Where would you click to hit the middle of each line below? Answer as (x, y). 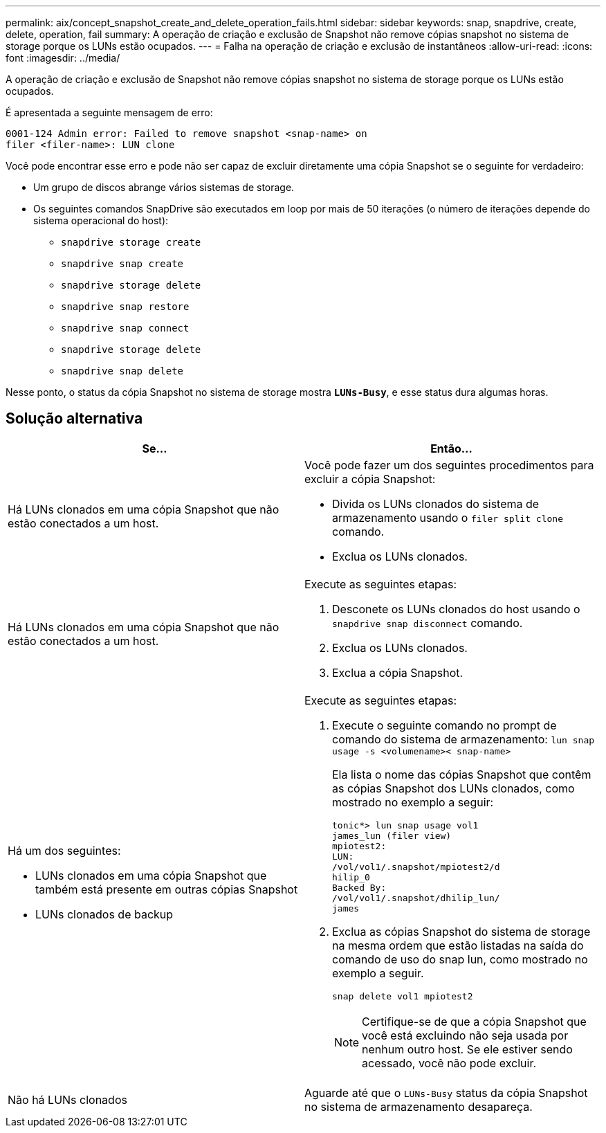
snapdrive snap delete (122, 371)
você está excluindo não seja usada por (465, 1035)
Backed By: (359, 887)
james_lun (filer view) (392, 835)
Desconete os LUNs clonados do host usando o (456, 609)
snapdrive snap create (122, 264)
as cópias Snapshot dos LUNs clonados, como (453, 788)
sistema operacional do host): (101, 220)
